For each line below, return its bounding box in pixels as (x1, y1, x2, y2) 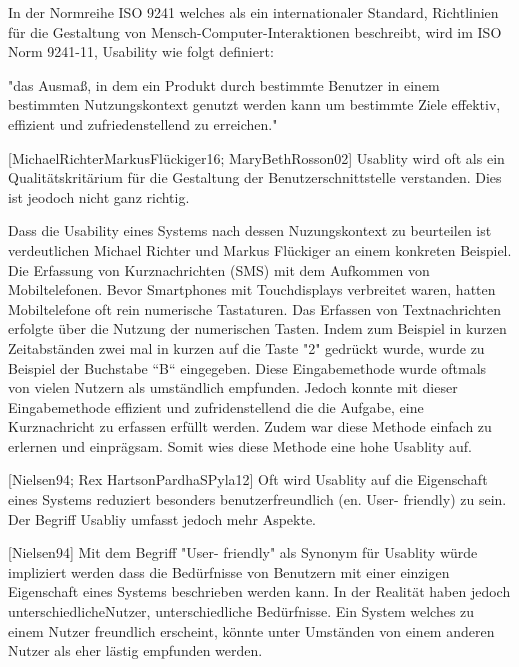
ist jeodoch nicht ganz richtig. (8, 186, 190, 207)
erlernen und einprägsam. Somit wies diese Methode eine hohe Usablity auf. (8, 435, 472, 456)
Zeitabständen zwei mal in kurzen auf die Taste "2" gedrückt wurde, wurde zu (8, 337, 485, 358)
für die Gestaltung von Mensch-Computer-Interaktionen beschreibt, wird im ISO (8, 21, 502, 42)
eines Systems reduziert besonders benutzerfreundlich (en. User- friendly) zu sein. (8, 489, 507, 510)
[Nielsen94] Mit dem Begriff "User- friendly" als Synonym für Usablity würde (8, 542, 478, 563)
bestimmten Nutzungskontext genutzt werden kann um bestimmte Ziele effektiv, (8, 94, 501, 115)
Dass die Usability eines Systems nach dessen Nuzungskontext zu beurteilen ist (8, 220, 492, 241)
